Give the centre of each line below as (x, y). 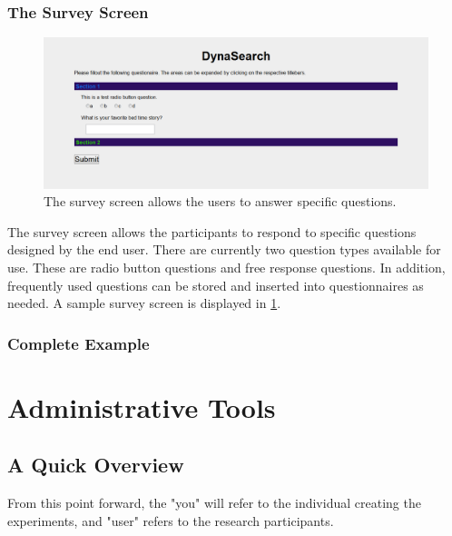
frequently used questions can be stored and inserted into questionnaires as (216, 285)
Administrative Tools (142, 407)
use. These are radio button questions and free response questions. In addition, (226, 268)
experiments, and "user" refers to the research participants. (171, 520)
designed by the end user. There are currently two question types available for (224, 249)
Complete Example (79, 343)
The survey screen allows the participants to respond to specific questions (212, 231)
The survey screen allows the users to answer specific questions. (220, 201)
